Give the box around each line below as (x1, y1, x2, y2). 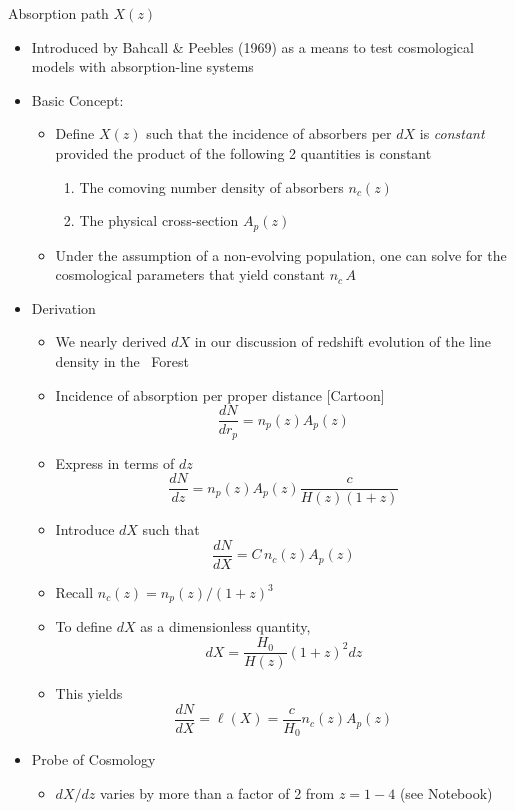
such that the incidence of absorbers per (146, 123, 392, 144)
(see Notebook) (399, 782, 493, 803)
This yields (55, 683, 123, 704)
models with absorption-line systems (31, 56, 254, 77)
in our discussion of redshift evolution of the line (194, 331, 492, 352)
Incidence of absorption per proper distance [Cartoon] (55, 384, 385, 405)
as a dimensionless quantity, (140, 616, 311, 637)
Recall (55, 582, 94, 602)
